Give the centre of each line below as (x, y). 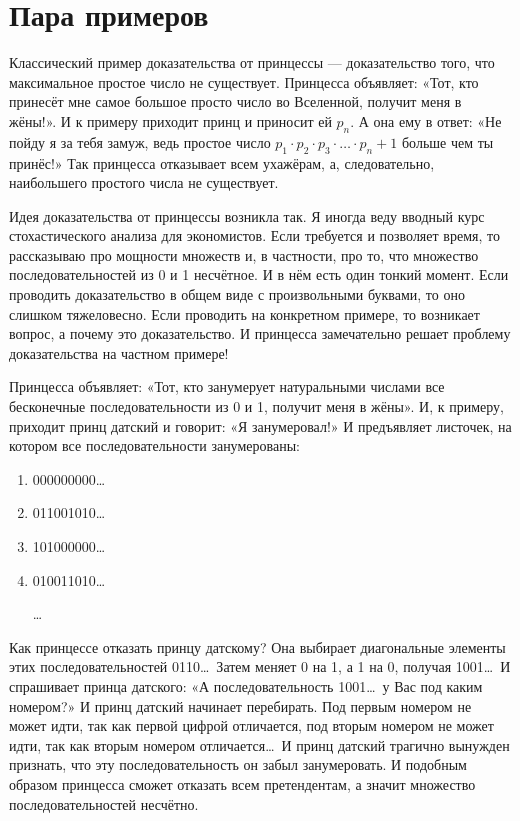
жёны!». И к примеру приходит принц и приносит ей (170, 120)
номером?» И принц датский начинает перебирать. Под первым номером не (240, 705)
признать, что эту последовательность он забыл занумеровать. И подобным (238, 764)
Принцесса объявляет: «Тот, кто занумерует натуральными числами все (227, 386)
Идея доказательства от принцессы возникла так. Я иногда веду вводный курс (247, 215)
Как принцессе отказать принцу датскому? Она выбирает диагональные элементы (257, 646)
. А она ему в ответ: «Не (426, 120)
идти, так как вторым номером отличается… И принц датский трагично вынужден (259, 744)
